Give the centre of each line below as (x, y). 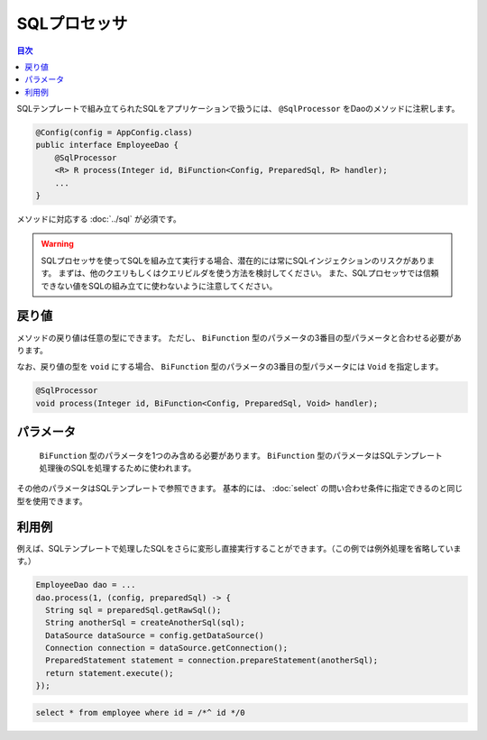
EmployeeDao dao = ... (86, 585)
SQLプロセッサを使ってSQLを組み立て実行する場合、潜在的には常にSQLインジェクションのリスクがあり (234, 260)
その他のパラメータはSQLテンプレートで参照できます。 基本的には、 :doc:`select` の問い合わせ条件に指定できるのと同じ (240, 489)
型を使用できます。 (52, 501)
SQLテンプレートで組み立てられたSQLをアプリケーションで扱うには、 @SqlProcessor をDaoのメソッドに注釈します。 (238, 109)
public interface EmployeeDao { (107, 145)
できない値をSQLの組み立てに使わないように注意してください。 (159, 286)
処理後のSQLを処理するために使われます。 (118, 468)
